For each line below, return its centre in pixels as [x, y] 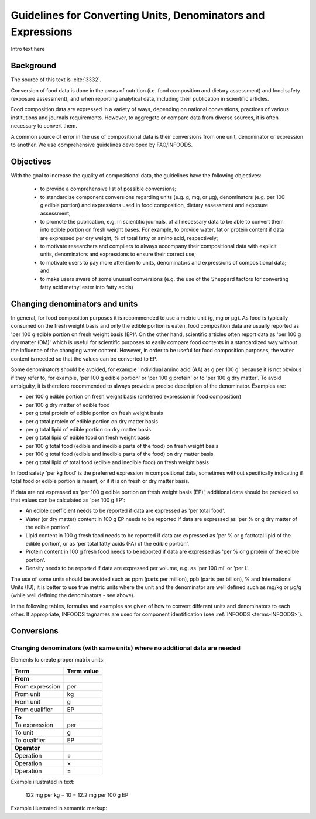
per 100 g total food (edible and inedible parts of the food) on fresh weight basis [122, 446]
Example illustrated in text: [43, 782]
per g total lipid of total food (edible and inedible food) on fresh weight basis [117, 462]
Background [34, 66]
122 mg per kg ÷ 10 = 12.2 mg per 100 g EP [77, 795]
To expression [34, 725]
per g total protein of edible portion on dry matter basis [92, 421]
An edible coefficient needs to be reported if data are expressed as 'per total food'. [125, 511]
